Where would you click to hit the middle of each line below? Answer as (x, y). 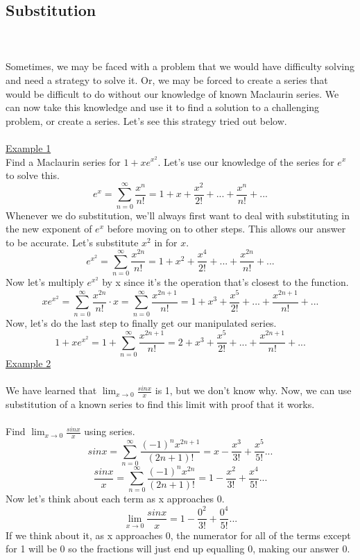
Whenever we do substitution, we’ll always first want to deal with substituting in (178, 215)
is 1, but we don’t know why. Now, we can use (253, 390)
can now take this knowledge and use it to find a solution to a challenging (163, 107)
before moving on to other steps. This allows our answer (226, 229)
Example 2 (28, 363)
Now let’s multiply (45, 282)
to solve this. (33, 175)
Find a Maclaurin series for (63, 161)
